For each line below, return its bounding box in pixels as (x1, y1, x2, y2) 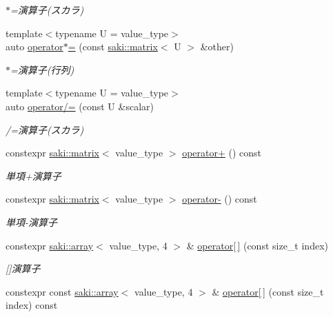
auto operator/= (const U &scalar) (6, 99, 154, 113)
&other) (200, 39, 234, 54)
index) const (6, 298, 58, 312)
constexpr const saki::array (6, 284, 119, 298)
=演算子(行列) (10, 62, 74, 76)
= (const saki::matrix (68, 39, 158, 54)
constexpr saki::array (6, 238, 94, 252)
